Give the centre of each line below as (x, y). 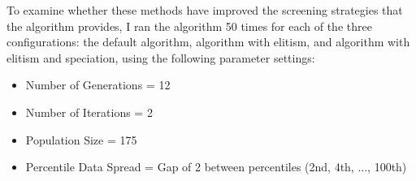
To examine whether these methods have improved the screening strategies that (205, 10)
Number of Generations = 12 (98, 85)
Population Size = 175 (81, 139)
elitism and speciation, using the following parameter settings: (161, 57)
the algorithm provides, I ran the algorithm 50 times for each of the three (189, 26)
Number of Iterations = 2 (89, 112)
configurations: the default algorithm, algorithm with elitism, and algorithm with (208, 42)
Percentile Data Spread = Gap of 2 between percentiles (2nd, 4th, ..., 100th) (216, 167)
